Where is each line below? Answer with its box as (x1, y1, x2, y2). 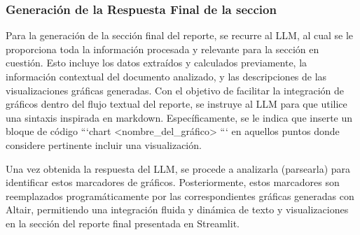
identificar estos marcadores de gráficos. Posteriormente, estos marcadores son (6, 175, 340, 190)
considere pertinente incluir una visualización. (6, 137, 202, 152)
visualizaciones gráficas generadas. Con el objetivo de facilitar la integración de (6, 83, 345, 97)
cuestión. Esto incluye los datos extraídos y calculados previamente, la (6, 55, 307, 70)
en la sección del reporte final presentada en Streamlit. (6, 215, 240, 230)
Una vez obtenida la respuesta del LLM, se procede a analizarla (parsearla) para (6, 161, 351, 176)
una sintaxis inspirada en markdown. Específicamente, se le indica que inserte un (6, 110, 353, 124)
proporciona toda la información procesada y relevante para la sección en (6, 41, 319, 56)
